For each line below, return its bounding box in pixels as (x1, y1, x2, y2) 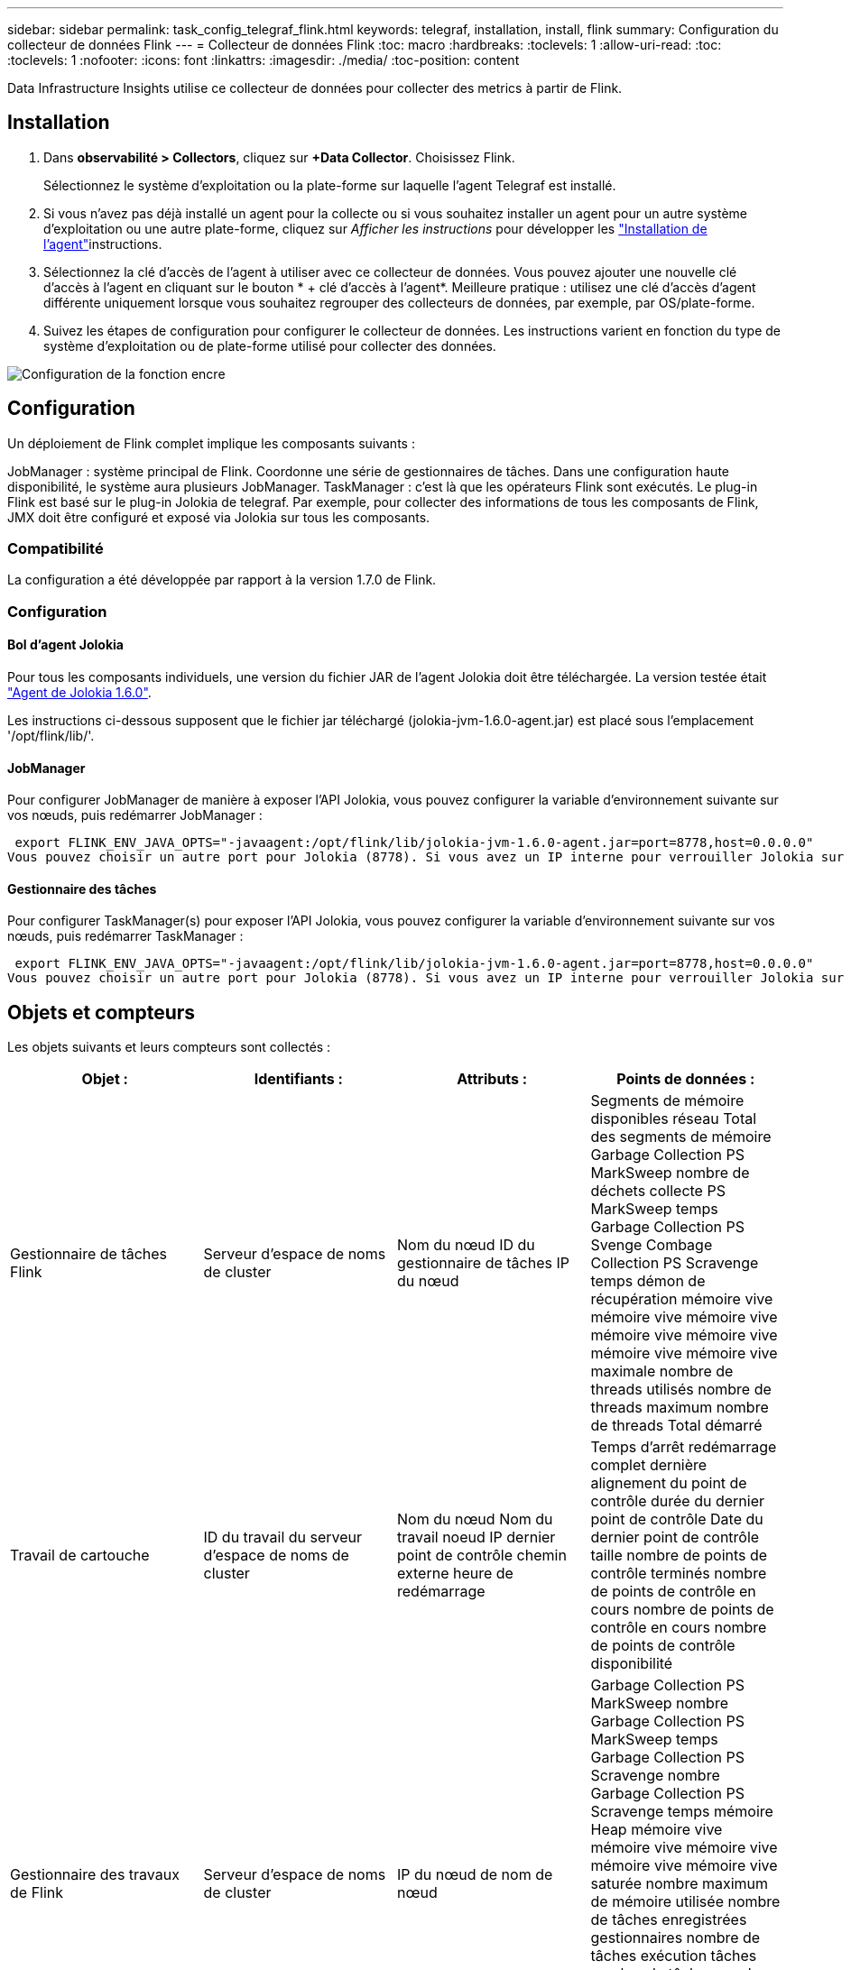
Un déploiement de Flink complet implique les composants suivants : (7, 435, 415, 451)
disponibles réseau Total (590, 1109, 757, 1128)
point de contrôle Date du (590, 1510, 763, 1529)
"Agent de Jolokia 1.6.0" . (7, 685, 152, 701)
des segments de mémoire (590, 1128, 772, 1146)
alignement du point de (590, 1474, 747, 1493)
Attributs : (457, 1070, 528, 1089)
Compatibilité (7, 539, 104, 558)
